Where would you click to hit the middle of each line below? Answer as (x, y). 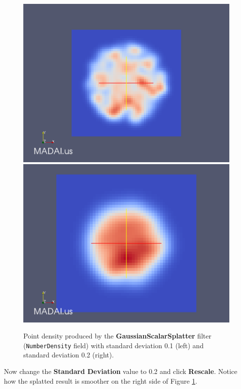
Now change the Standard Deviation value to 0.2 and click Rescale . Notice (121, 371)
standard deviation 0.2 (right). (69, 355)
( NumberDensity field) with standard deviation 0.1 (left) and (113, 345)
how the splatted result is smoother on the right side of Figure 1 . (101, 381)
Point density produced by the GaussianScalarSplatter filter (117, 336)
